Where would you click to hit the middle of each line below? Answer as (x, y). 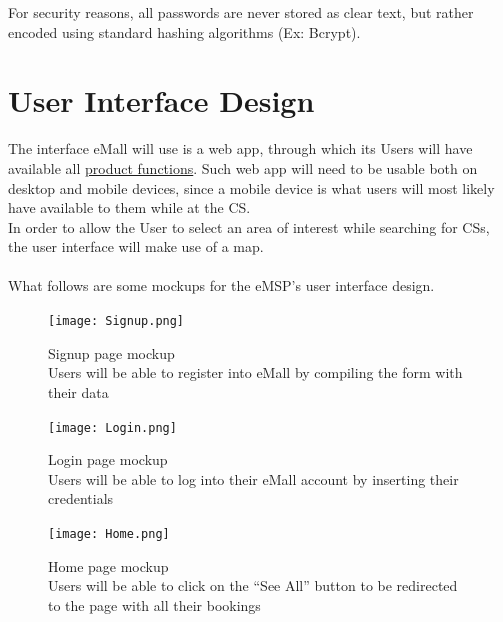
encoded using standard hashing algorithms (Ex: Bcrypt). (184, 31)
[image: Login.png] (112, 427)
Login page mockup (108, 459)
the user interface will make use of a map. (136, 246)
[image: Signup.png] (116, 321)
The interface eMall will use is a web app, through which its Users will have (240, 148)
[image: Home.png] (109, 533)
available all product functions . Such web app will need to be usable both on (243, 167)
